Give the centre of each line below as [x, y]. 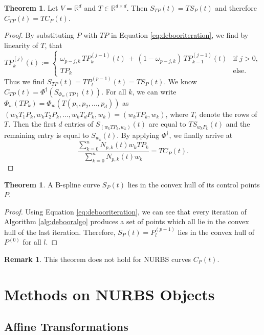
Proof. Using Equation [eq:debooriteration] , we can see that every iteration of [125, 211]
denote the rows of [228, 114]
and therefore [236, 8]
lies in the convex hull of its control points [194, 184]
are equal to [167, 124]
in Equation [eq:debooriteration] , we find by [180, 35]
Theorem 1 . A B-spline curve [52, 184]
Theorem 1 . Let [31, 8]
